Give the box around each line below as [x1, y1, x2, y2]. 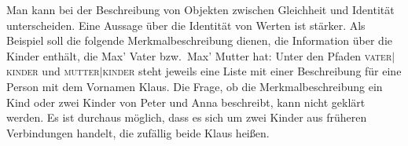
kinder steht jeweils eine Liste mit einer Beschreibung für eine [102, 63, 402, 79]
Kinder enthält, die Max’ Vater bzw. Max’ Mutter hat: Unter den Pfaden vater [6, 47, 392, 64]
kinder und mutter [6, 63, 100, 79]
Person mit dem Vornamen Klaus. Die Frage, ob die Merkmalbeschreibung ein [6, 78, 383, 94]
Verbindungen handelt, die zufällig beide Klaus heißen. [6, 124, 270, 141]
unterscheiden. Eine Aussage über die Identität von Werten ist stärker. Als [6, 16, 366, 33]
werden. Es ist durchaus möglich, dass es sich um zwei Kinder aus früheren [6, 109, 367, 126]
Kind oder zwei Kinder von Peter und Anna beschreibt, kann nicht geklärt [6, 93, 366, 110]
